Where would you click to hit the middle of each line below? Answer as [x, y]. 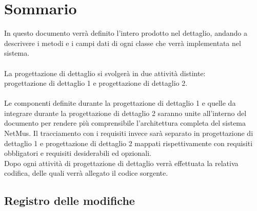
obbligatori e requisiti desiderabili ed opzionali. [78, 153]
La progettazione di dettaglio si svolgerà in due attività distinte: [105, 73]
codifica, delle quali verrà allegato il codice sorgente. [86, 173]
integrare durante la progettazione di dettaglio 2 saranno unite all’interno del [125, 113]
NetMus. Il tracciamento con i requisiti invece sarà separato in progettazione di [129, 133]
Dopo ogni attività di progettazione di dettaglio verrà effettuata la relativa [121, 163]
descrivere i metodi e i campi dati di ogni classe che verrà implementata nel [123, 43]
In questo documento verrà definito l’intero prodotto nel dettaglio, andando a [126, 33]
